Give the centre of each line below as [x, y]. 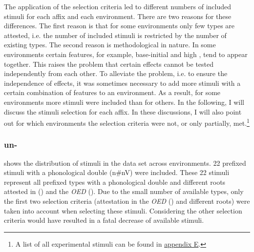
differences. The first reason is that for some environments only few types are [119, 26]
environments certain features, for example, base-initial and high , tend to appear [126, 54]
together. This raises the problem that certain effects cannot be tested [109, 64]
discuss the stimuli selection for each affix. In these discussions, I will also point [123, 111]
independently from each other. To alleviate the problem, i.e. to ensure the [116, 73]
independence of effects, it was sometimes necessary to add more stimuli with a [122, 83]
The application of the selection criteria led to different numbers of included [118, 6]
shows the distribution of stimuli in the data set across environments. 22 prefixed [125, 163]
